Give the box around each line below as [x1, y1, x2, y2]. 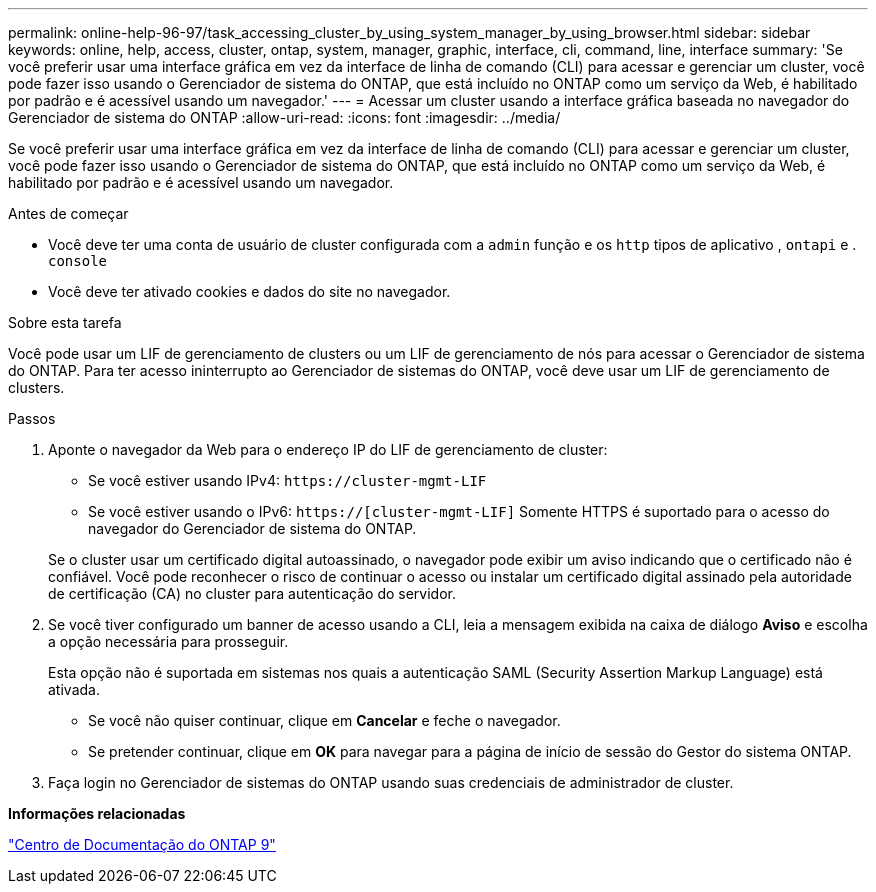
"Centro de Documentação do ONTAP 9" [8, 836, 276, 853]
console [48, 253, 108, 269]
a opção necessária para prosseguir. [48, 633, 289, 650]
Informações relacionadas [8, 805, 186, 822]
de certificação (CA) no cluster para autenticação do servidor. [48, 585, 456, 602]
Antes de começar [8, 205, 129, 222]
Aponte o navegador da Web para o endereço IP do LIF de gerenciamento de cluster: [48, 441, 608, 458]
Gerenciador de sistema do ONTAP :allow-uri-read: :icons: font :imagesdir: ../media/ [8, 109, 561, 126]
